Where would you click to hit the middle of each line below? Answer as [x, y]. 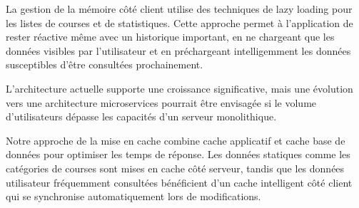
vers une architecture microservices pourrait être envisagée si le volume [161, 102]
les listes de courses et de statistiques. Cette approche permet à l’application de [179, 22]
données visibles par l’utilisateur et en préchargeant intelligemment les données [178, 50]
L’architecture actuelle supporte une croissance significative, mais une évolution [179, 88]
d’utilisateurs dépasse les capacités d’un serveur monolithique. [141, 116]
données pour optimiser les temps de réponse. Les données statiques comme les [178, 154]
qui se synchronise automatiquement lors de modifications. [133, 196]
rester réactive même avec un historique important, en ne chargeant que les [170, 37]
